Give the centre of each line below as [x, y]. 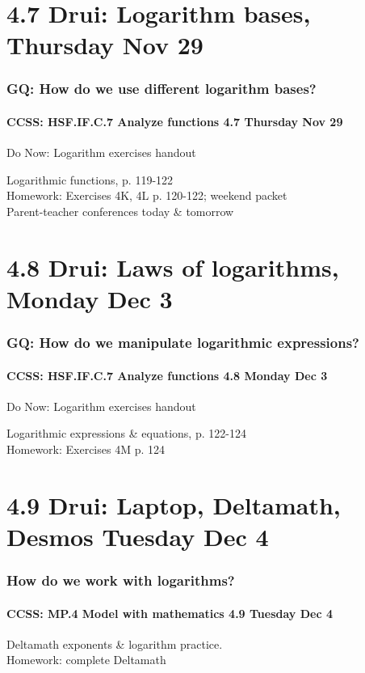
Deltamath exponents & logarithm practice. [115, 643]
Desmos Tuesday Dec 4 [138, 536]
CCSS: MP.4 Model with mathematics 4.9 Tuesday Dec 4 [170, 613]
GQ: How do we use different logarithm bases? [162, 89]
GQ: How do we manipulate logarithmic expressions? [183, 343]
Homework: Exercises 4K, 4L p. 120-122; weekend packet [147, 195]
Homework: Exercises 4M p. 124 [86, 449]
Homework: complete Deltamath [86, 660]
